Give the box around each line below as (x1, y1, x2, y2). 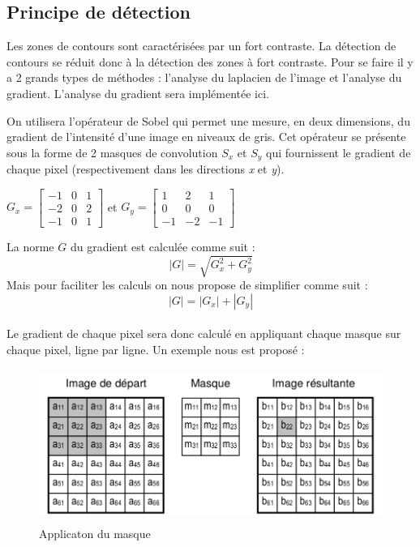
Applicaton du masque (39, 524, 151, 541)
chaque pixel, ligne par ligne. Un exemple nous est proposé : (6, 340, 305, 357)
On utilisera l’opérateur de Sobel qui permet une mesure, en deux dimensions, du (6, 112, 410, 129)
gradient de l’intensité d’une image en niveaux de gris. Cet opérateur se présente (6, 128, 406, 145)
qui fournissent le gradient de (265, 143, 411, 160)
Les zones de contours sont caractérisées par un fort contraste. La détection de (6, 37, 396, 54)
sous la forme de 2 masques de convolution (6, 143, 218, 160)
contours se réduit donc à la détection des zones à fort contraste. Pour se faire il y (6, 53, 414, 70)
